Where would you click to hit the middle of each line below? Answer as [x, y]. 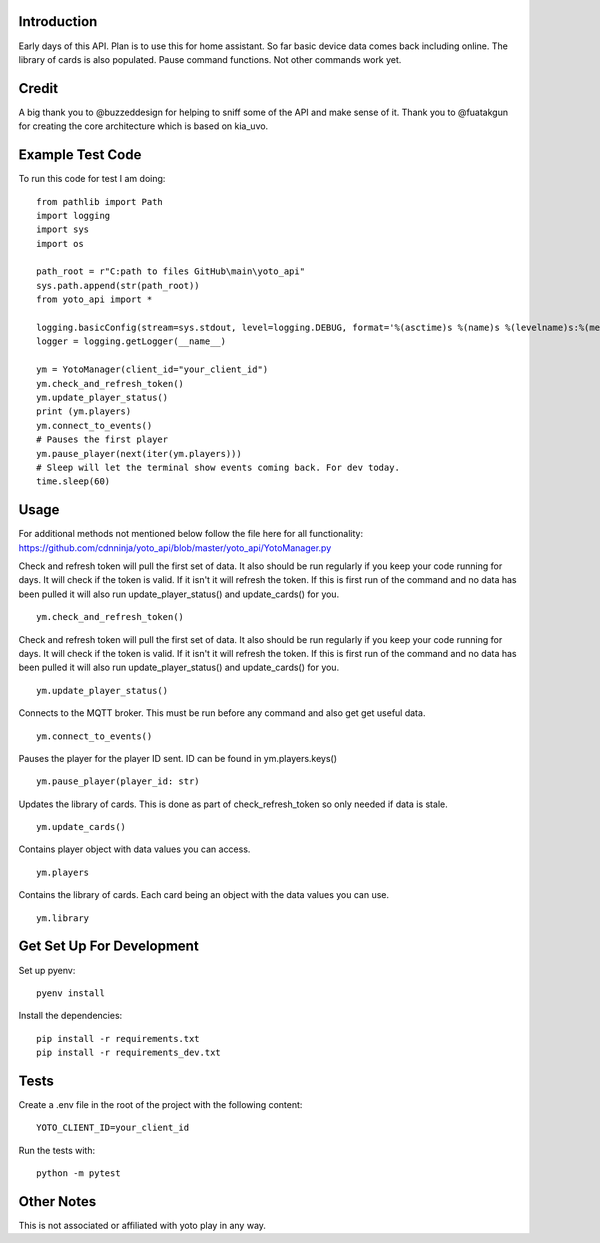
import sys [63, 229]
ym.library [63, 918]
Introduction [58, 21]
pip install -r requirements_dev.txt [129, 1053]
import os [60, 243]
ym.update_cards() [81, 827]
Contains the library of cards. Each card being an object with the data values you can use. [204, 895]
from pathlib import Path [100, 201]
